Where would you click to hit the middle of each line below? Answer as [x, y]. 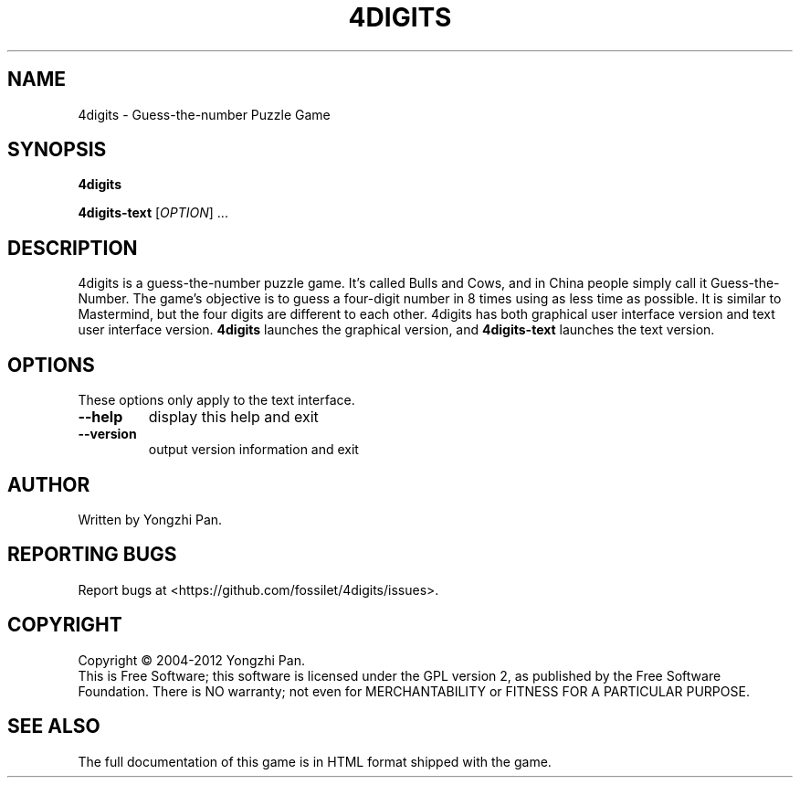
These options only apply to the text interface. [216, 400]
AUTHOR [49, 484]
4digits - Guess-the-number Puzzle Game [204, 114]
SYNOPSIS [57, 150]
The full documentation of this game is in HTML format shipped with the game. [315, 761]
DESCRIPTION [73, 248]
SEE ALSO [54, 727]
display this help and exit [233, 417]
